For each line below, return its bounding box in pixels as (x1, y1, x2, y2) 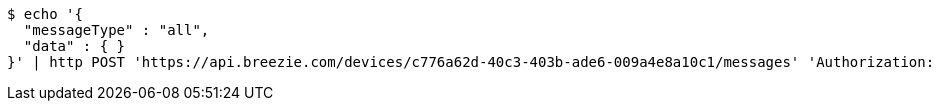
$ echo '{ (7, 6, 83, 22)
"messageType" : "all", (23, 22, 210, 38)
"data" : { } (23, 38, 126, 54)
